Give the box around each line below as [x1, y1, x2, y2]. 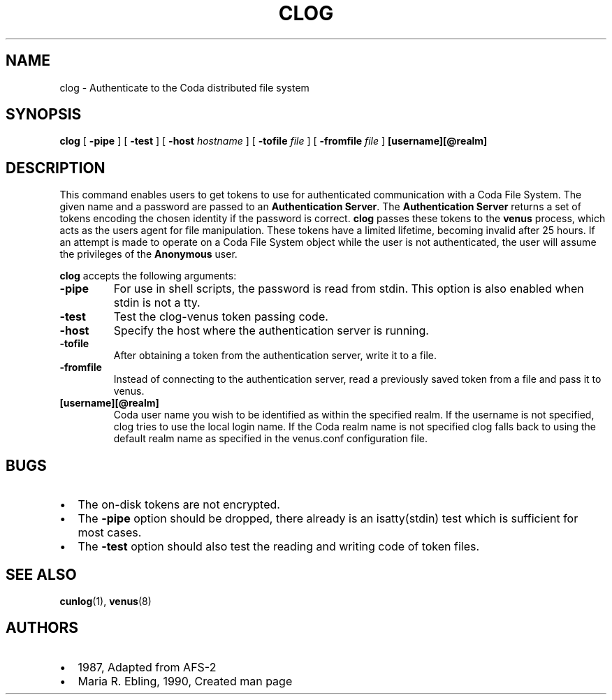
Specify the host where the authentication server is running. [113, 323, 429, 338]
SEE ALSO [6, 565, 77, 583]
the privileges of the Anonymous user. [59, 248, 238, 261]
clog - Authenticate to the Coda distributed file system [59, 81, 309, 94]
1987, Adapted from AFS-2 [78, 659, 217, 674]
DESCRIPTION [6, 159, 105, 177]
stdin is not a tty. [113, 296, 201, 310]
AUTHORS [6, 619, 79, 637]
